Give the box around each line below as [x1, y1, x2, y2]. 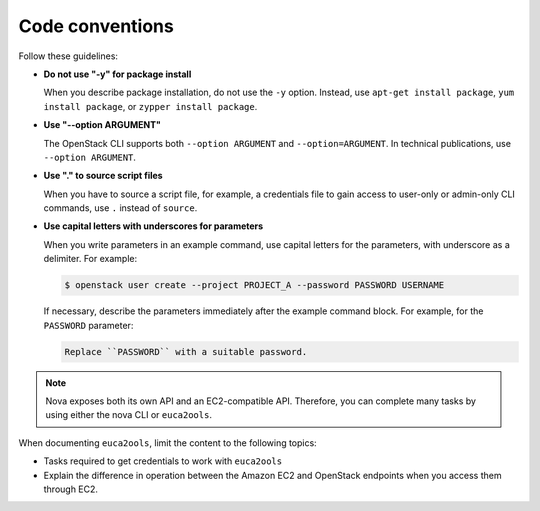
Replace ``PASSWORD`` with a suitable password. [64, 346, 308, 357]
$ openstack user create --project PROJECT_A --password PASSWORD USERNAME [64, 280, 445, 291]
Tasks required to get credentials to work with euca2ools [43, 455, 283, 467]
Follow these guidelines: [18, 50, 119, 62]
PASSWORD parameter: [43, 319, 134, 331]
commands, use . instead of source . [43, 202, 198, 214]
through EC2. [43, 483, 99, 495]
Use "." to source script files [43, 170, 164, 182]
